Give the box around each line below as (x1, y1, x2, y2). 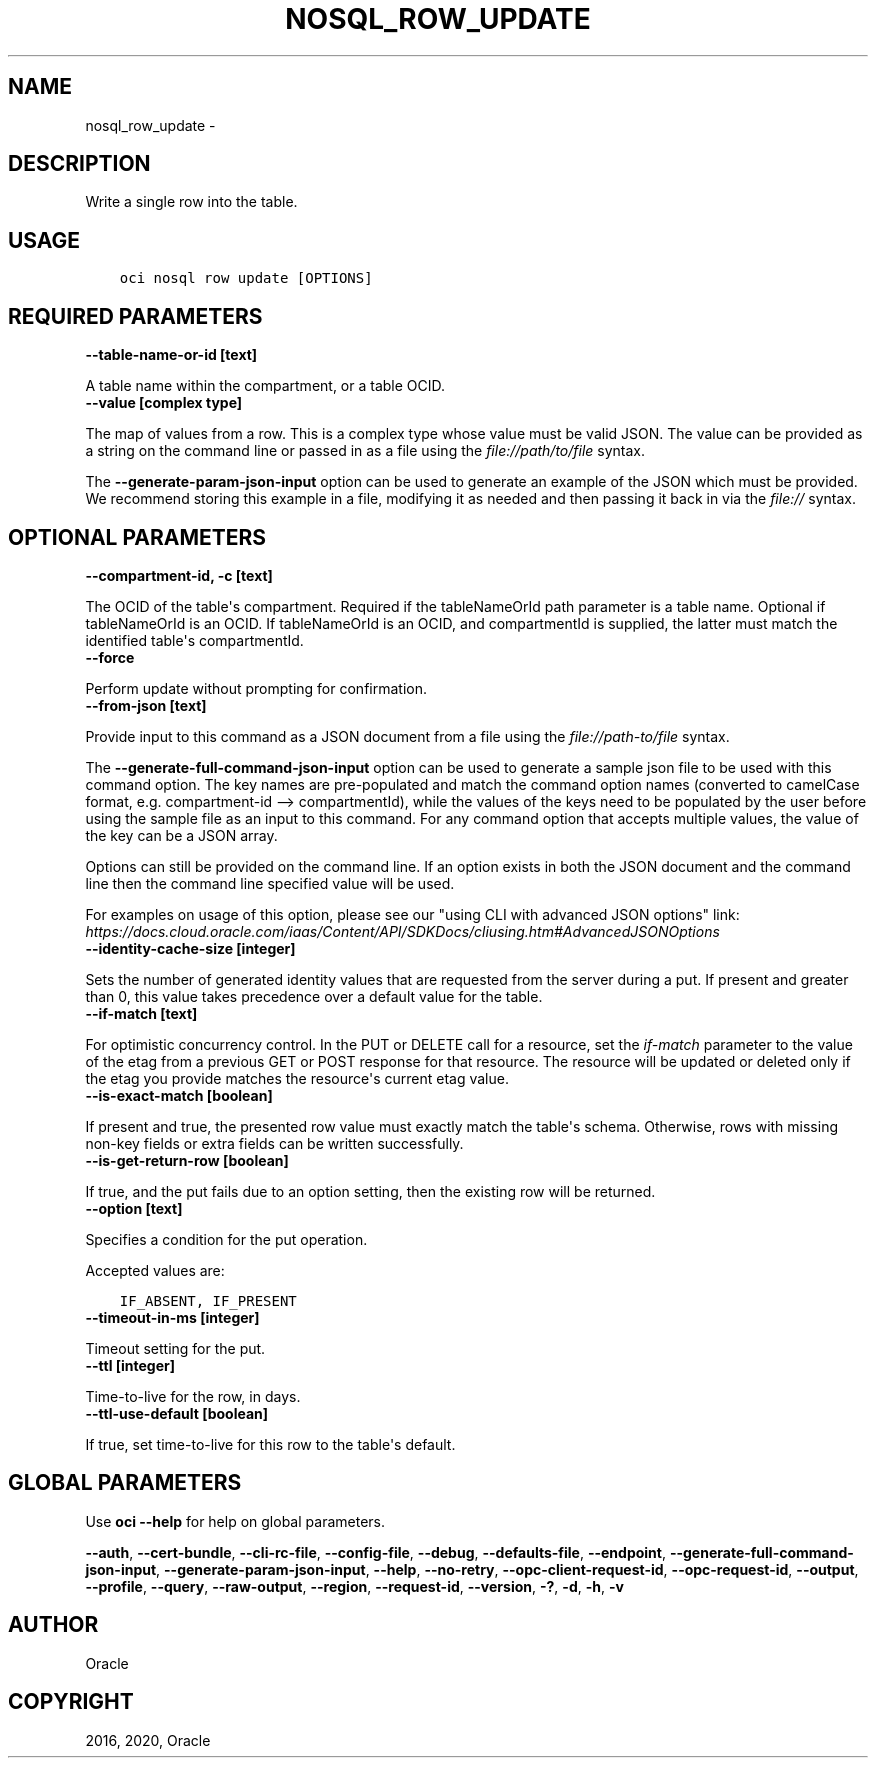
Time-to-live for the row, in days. (85, 1387, 301, 1405)
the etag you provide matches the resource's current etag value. (85, 1069, 509, 1087)
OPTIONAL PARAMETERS (8, 524, 267, 550)
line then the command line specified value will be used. (85, 874, 455, 892)
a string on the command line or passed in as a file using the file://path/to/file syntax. (85, 442, 646, 460)
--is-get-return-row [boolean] (85, 1151, 289, 1169)
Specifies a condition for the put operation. (85, 1230, 368, 1248)
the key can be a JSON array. (85, 826, 278, 844)
